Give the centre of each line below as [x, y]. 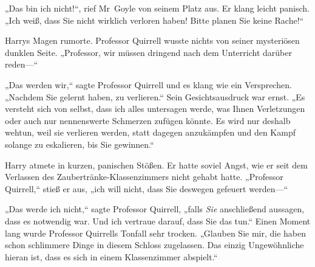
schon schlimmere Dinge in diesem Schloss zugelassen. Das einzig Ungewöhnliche [154, 245]
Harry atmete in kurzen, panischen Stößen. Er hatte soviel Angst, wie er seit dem [156, 165]
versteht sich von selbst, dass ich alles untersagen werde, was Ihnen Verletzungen [155, 109]
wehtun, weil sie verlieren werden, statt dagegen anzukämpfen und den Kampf [150, 132]
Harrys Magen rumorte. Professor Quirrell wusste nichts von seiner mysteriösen [152, 40]
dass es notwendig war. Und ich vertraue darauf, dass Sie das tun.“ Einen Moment [158, 220]
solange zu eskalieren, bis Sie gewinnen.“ [80, 144]
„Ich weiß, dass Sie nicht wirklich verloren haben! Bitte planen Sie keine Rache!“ [154, 20]
